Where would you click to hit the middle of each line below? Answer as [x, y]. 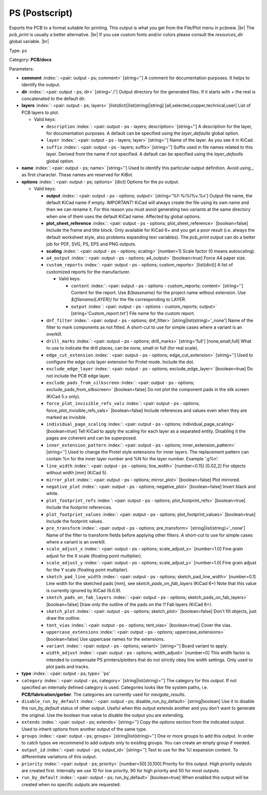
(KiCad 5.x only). [63, 397]
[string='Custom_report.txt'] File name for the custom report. [133, 313]
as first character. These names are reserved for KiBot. [77, 175]
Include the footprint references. [79, 507]
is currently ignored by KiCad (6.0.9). [84, 590]
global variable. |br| [29, 42]
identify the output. [41, 85]
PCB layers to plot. [40, 112]
